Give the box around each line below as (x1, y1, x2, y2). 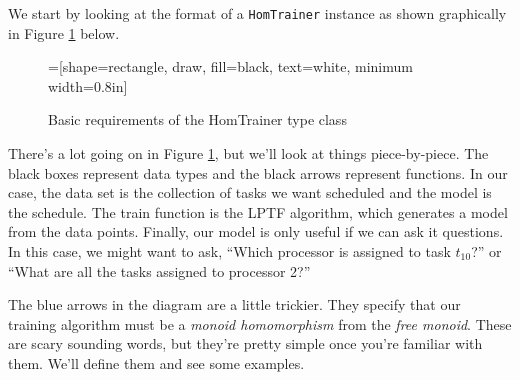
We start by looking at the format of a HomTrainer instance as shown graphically (8, 3, 507, 23)
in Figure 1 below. (8, 22, 120, 43)
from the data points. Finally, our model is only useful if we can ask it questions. (8, 221, 504, 242)
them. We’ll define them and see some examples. (8, 352, 305, 373)
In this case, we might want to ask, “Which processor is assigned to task (8, 241, 451, 261)
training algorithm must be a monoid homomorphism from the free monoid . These (8, 313, 512, 334)
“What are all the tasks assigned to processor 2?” (8, 260, 311, 281)
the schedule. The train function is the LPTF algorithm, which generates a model (8, 201, 508, 222)
